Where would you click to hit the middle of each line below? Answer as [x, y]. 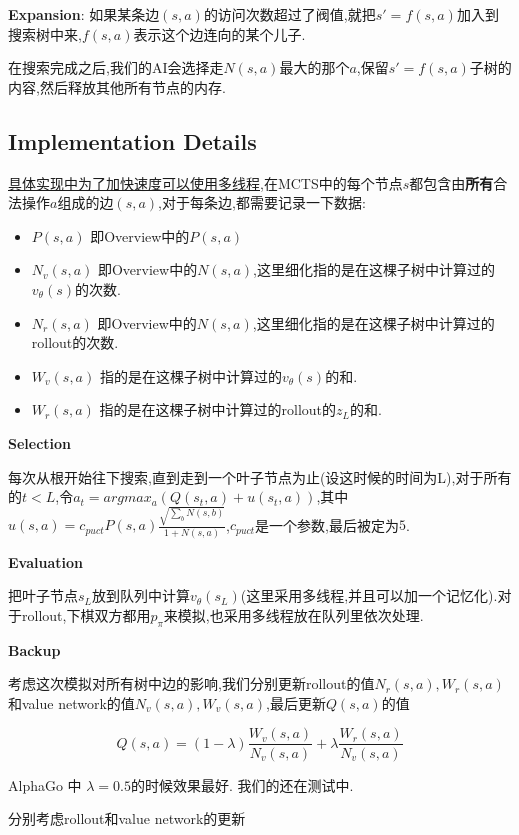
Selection [40, 442]
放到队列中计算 [141, 595]
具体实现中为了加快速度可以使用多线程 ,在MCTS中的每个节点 [205, 182]
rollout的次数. [75, 342]
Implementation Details [132, 140]
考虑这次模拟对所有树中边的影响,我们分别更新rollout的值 [191, 683]
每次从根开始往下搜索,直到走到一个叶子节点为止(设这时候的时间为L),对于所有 [260, 476]
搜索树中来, [45, 33]
